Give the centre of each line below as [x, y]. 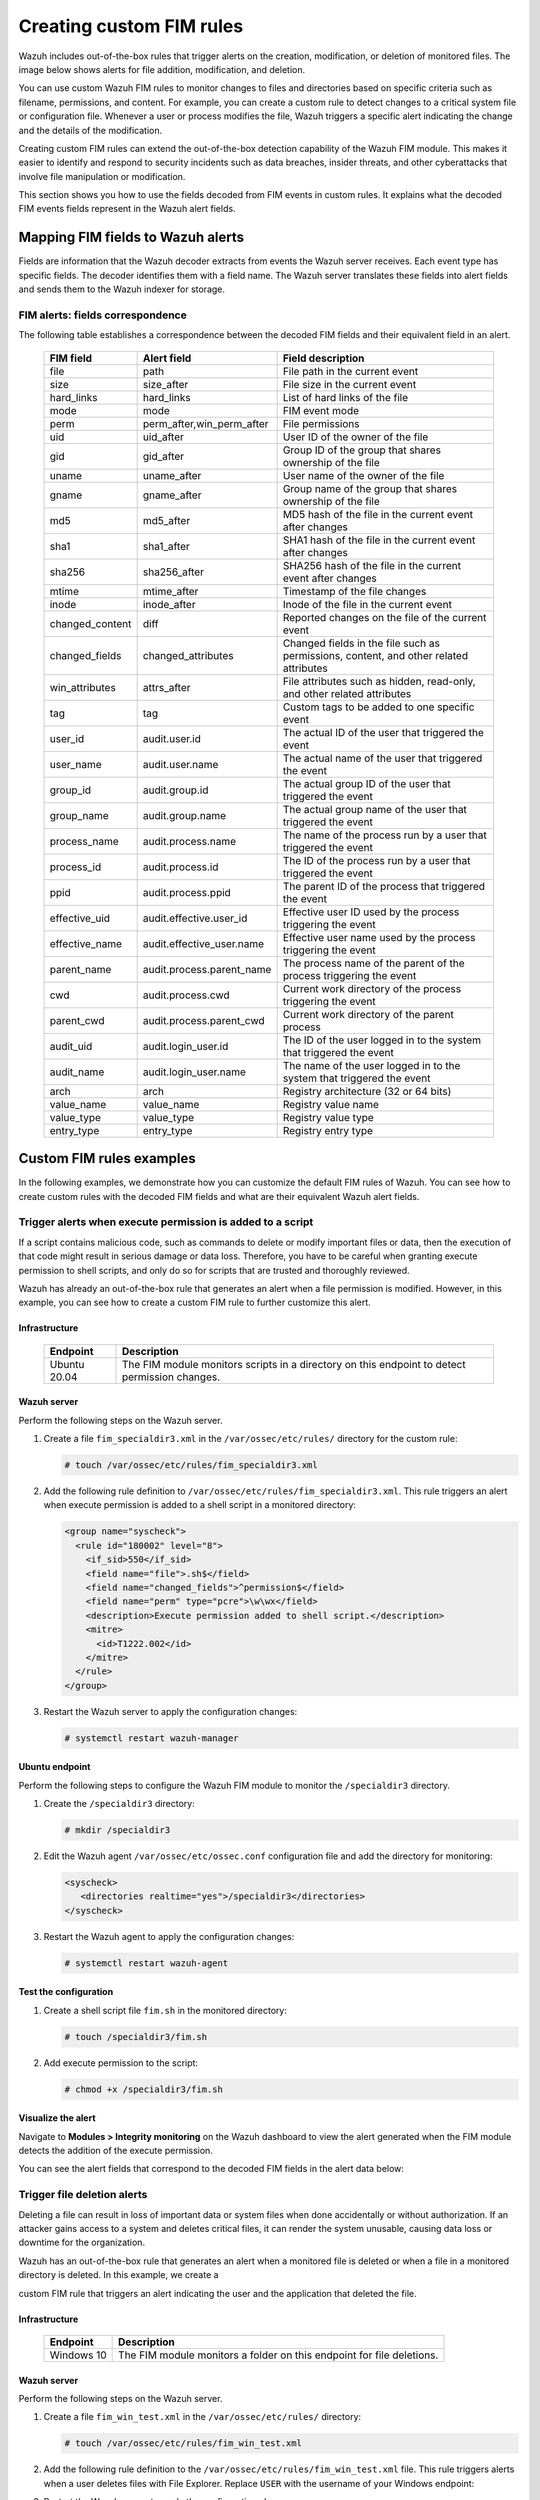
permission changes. [171, 1377]
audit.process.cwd [186, 995]
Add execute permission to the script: [121, 2062]
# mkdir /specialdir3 [117, 1830]
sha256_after [173, 572]
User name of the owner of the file [363, 475]
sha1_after [166, 546]
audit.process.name [189, 841]
